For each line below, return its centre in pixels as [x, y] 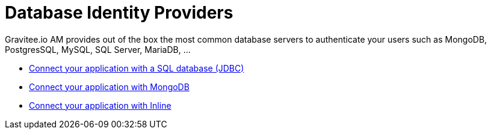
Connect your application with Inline [100, 105]
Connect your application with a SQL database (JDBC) [137, 68]
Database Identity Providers [119, 13]
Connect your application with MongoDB [109, 87]
